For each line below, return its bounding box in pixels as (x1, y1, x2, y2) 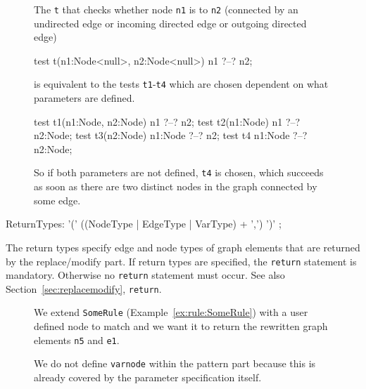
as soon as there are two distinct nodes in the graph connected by (34, 179, 317, 194)
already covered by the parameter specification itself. (34, 370, 262, 385)
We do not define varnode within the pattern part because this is (34, 356, 316, 371)
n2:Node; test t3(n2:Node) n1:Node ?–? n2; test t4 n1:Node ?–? (34, 128, 308, 143)
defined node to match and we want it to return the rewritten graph (34, 319, 328, 334)
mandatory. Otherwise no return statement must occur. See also (6, 268, 285, 282)
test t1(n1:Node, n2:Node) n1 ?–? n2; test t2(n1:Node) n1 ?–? (34, 114, 301, 128)
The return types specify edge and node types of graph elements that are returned (6, 239, 360, 254)
